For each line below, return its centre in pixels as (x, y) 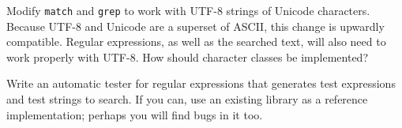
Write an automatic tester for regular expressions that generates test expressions (201, 83)
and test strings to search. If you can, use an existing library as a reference (187, 99)
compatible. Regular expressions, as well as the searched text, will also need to (196, 41)
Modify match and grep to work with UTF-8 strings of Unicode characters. (188, 10)
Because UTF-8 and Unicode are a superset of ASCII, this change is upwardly (195, 26)
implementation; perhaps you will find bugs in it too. (135, 114)
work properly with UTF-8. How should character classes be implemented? (187, 56)
